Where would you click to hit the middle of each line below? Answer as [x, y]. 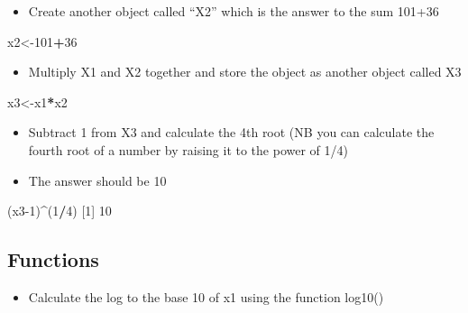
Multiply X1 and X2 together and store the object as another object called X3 [245, 72]
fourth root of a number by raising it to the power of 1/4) [188, 149]
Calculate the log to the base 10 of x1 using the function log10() [206, 296]
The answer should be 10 [97, 180]
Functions [53, 259]
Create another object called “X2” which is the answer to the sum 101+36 [234, 11]
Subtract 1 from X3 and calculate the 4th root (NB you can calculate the [231, 132]
